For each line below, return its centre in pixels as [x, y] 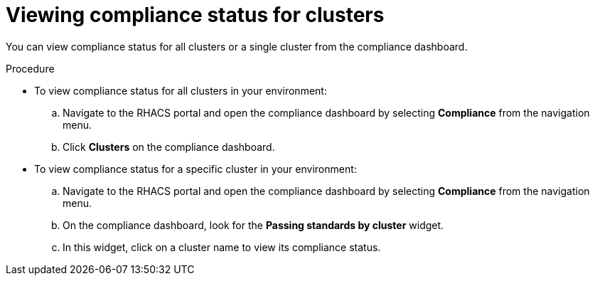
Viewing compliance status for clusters [195, 15]
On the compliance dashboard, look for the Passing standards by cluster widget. [253, 225]
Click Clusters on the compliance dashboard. [169, 147]
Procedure [30, 68]
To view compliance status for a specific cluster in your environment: [195, 169]
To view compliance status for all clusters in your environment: [181, 90]
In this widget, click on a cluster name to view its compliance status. [222, 247]
